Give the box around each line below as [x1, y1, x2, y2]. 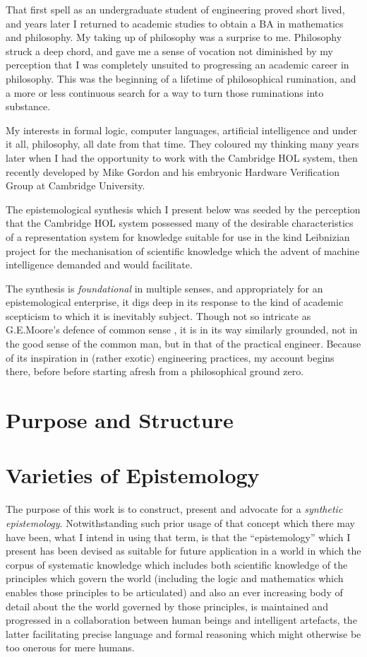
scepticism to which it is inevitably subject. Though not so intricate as [6, 308, 311, 323]
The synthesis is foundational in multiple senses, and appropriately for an [6, 280, 323, 295]
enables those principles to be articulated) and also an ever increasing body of [6, 584, 343, 599]
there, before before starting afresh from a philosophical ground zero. [6, 364, 304, 379]
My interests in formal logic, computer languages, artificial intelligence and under [6, 122, 357, 137]
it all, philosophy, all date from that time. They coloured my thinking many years [6, 136, 359, 151]
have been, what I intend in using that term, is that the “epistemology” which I [6, 529, 351, 544]
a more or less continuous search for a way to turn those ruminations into [6, 85, 324, 100]
